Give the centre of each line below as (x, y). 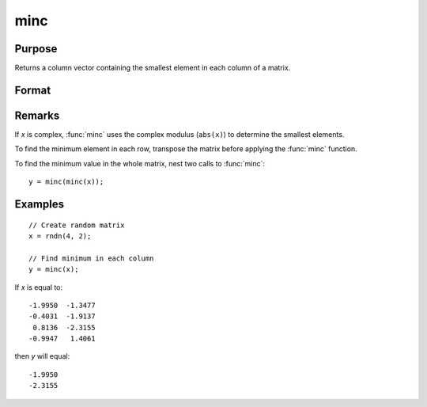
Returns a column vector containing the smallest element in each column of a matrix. (153, 68)
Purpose (36, 49)
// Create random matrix (77, 225)
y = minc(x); (54, 270)
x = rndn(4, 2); (60, 236)
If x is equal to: (39, 287)
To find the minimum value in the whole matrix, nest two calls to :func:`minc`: (140, 163)
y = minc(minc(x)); (66, 182)
